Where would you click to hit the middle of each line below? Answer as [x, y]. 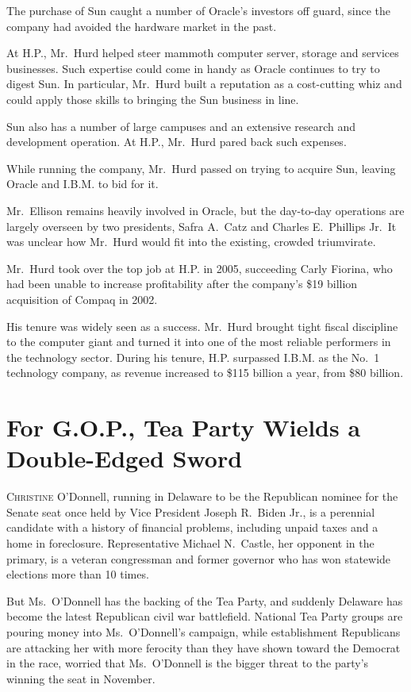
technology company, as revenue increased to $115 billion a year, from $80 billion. [205, 373]
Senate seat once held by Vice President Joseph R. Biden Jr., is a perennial [191, 511]
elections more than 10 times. [78, 574]
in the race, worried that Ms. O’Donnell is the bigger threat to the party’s [188, 663]
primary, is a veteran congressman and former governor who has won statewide [199, 558]
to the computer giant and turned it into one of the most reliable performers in [199, 342]
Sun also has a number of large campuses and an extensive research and [181, 126]
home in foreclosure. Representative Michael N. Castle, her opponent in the [190, 542]
